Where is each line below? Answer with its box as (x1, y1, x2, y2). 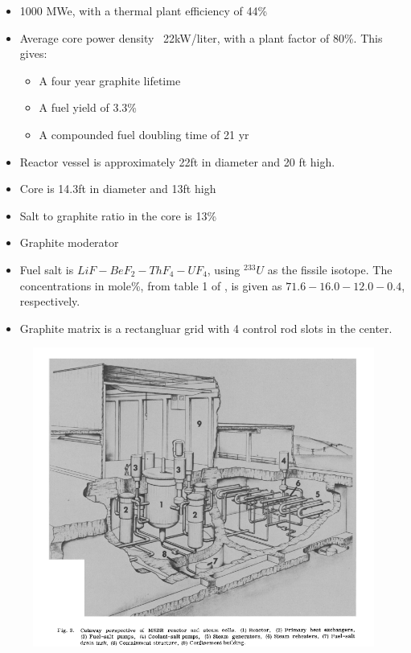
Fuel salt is (19, 261, 74, 277)
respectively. (19, 293, 80, 310)
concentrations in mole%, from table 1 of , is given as (19, 277, 282, 294)
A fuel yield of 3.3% (39, 99, 137, 116)
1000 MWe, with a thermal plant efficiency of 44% (19, 2, 268, 18)
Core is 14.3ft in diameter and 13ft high (19, 180, 216, 197)
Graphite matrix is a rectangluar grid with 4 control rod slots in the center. (19, 319, 393, 336)
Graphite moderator (19, 234, 119, 251)
